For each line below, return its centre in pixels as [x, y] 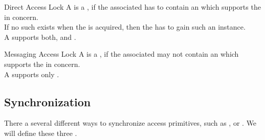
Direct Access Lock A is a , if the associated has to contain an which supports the [132, 7]
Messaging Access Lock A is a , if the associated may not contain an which [122, 54]
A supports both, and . [40, 37]
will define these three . [41, 133]
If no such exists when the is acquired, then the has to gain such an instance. [125, 27]
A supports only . [32, 74]
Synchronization [48, 101]
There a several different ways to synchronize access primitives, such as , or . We [130, 123]
